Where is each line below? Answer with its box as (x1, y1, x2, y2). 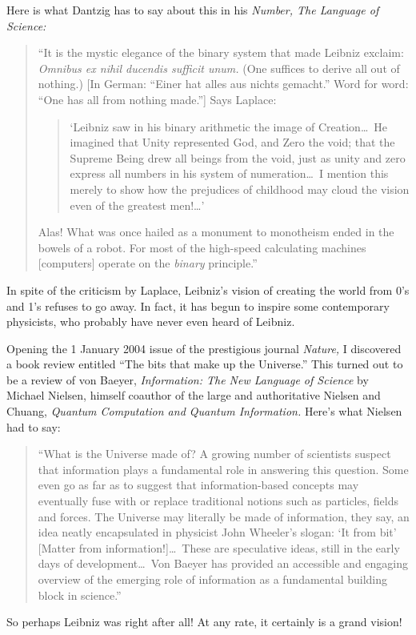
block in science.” (38, 586, 122, 603)
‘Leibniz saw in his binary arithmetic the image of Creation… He (70, 118, 387, 135)
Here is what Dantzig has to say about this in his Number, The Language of (6, 2, 379, 18)
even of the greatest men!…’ (70, 196, 205, 213)
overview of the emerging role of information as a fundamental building (38, 571, 388, 587)
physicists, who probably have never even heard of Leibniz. (6, 313, 295, 330)
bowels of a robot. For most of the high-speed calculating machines (38, 239, 366, 255)
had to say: (6, 418, 61, 435)
